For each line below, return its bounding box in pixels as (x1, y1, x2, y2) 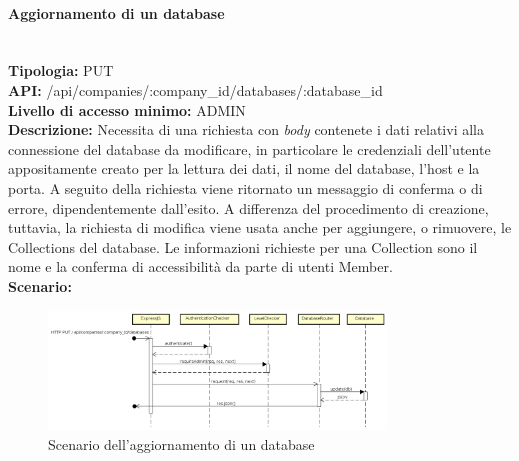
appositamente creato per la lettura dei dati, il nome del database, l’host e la (8, 158, 480, 179)
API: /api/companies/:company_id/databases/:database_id (8, 79, 383, 100)
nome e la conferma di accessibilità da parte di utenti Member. (8, 256, 393, 277)
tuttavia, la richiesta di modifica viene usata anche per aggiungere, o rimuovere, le (8, 217, 512, 238)
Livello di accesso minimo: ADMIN (8, 99, 246, 120)
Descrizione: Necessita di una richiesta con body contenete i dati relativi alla (8, 119, 484, 140)
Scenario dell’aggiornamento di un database (48, 433, 315, 454)
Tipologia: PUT (8, 60, 114, 81)
